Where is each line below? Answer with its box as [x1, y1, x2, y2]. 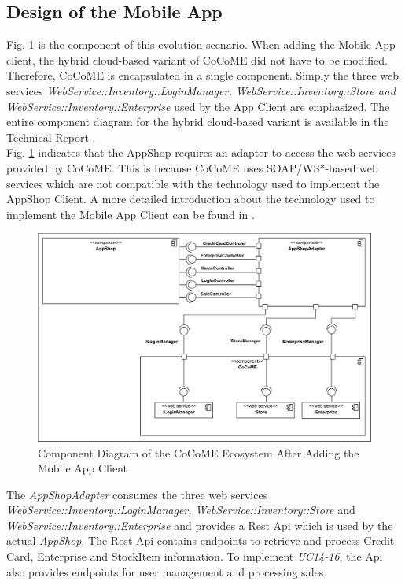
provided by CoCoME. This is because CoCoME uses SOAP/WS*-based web [6, 159, 378, 176]
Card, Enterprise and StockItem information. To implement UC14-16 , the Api [6, 548, 383, 565]
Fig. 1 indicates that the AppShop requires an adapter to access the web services [6, 144, 396, 161]
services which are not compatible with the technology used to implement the [6, 175, 380, 191]
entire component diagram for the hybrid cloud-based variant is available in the [6, 113, 389, 130]
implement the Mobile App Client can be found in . [6, 205, 255, 222]
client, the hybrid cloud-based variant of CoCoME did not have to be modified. [6, 51, 388, 68]
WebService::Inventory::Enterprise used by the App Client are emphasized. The [6, 98, 390, 114]
